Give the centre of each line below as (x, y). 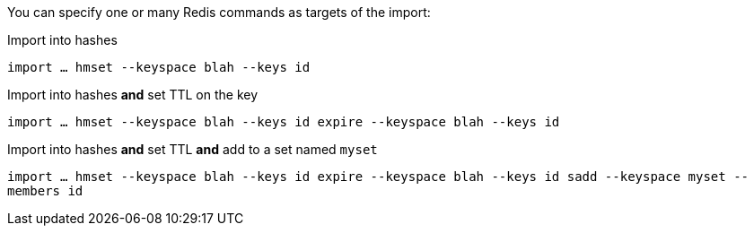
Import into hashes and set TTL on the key (133, 95)
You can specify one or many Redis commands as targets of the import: (219, 12)
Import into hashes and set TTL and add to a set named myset (193, 149)
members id (45, 191)
